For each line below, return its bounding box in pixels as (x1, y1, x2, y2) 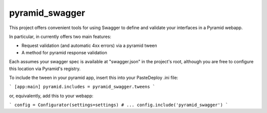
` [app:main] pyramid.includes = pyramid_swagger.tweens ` (9, 84, 156, 90)
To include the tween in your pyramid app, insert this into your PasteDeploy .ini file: (9, 75, 178, 80)
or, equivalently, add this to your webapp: (9, 93, 93, 99)
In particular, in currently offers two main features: (9, 34, 111, 39)
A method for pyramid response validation (21, 49, 107, 55)
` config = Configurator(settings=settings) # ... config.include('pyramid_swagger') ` (9, 102, 228, 108)
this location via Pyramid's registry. (9, 66, 81, 72)
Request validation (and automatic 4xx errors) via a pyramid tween (21, 42, 158, 49)
